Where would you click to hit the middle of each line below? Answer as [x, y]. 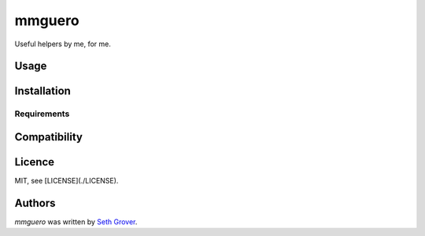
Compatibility [48, 137]
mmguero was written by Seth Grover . [76, 221]
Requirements [42, 114]
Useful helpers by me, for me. [63, 44]
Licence [35, 162]
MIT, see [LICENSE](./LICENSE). [67, 181]
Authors [35, 203]
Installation [42, 91]
